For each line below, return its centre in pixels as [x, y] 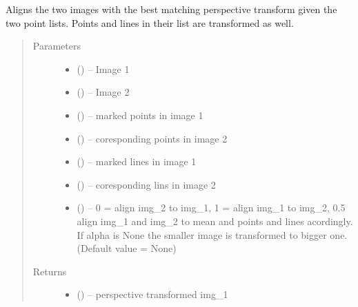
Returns [50, 271]
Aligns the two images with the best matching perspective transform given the [171, 9]
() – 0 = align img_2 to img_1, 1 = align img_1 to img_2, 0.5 [211, 208]
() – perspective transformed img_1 [152, 294]
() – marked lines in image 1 [137, 161]
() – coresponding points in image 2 [152, 138]
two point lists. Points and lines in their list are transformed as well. [150, 22]
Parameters [57, 46]
